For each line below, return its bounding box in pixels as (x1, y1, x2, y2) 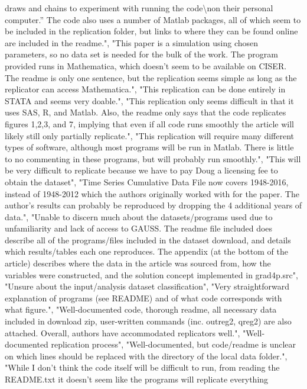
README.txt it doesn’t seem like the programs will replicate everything (5, 373, 269, 385)
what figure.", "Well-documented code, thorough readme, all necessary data (5, 303, 277, 316)
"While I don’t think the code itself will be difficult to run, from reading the (5, 361, 280, 374)
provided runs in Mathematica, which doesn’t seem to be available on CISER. (5, 59, 287, 72)
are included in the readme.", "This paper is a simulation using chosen (5, 36, 259, 49)
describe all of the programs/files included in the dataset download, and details (5, 233, 291, 246)
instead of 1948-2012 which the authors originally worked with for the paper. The (5, 187, 299, 200)
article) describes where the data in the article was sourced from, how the (5, 257, 271, 269)
